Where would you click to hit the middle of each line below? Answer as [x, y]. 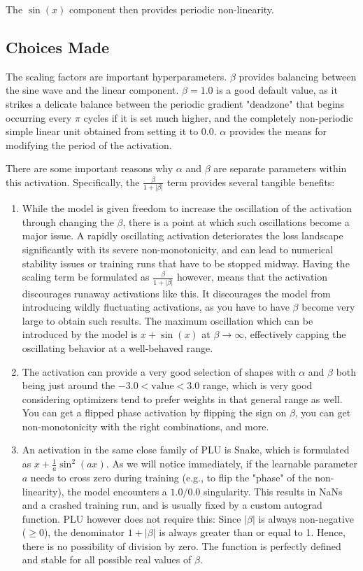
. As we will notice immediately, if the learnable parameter [232, 464]
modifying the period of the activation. [89, 144]
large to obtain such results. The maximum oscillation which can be [168, 320]
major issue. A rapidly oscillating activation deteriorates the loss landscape [183, 235]
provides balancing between [298, 76]
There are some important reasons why [90, 168]
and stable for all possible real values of [107, 559]
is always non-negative [306, 518]
